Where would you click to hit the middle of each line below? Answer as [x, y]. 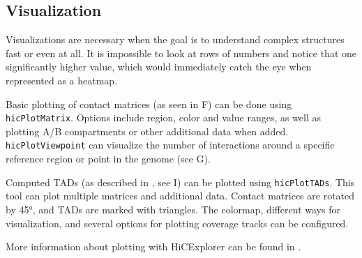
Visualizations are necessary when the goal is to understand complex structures [175, 39]
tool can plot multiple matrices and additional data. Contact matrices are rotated [180, 196]
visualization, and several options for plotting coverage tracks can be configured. [177, 223]
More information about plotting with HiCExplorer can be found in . [153, 246]
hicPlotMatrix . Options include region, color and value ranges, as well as [164, 117]
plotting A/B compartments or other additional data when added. [147, 131]
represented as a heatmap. [62, 80]
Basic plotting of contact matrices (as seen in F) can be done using [149, 104]
